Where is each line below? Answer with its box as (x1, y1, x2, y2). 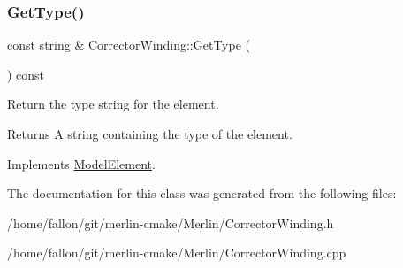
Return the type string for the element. (7, 95, 219, 113)
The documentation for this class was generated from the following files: (7, 184, 397, 203)
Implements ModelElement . (7, 154, 156, 172)
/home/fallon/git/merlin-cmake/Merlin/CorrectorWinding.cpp (7, 243, 346, 262)
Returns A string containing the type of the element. (7, 125, 293, 142)
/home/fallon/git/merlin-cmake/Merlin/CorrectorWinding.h (7, 213, 334, 232)
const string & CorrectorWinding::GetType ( (7, 35, 250, 54)
